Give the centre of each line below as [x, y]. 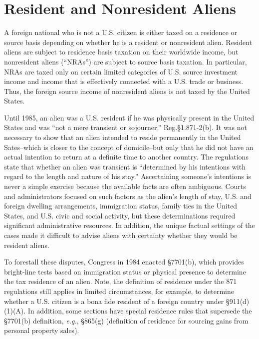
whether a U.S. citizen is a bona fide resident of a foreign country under [114, 301]
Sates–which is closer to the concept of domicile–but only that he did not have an [129, 147]
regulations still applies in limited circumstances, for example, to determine [119, 291]
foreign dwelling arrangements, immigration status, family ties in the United [121, 206]
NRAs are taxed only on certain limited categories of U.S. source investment [121, 71]
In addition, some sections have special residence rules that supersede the [140, 311]
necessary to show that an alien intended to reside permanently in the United [123, 137]
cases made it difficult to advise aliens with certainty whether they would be [121, 235]
